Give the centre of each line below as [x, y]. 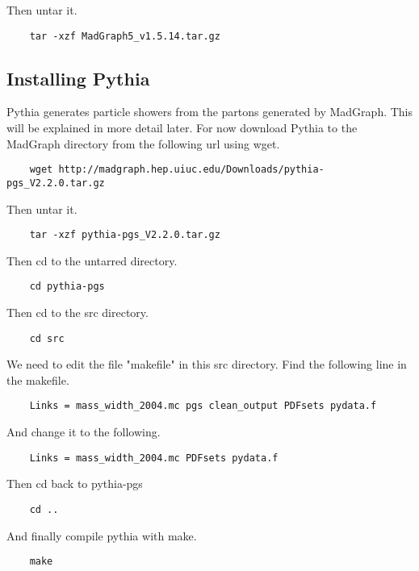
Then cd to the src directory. [78, 313]
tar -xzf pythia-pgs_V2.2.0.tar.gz [125, 235]
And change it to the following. [84, 432]
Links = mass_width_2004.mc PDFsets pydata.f [154, 458]
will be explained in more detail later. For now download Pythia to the [182, 128]
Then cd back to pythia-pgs [75, 483]
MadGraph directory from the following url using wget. [143, 143]
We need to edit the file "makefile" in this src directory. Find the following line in [207, 364]
